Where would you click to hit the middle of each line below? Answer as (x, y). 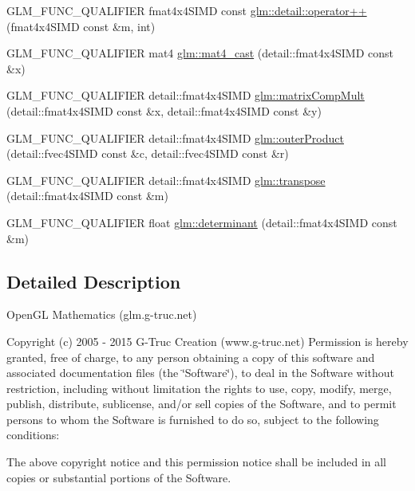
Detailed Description (94, 281)
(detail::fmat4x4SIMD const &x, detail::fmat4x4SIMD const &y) (164, 110)
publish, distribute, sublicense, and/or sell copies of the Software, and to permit (202, 404)
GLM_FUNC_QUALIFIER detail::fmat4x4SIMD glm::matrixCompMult (186, 95)
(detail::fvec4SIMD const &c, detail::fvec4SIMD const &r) (148, 153)
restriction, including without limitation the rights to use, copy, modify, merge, (199, 388)
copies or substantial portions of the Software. (119, 477)
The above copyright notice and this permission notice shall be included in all (197, 462)
